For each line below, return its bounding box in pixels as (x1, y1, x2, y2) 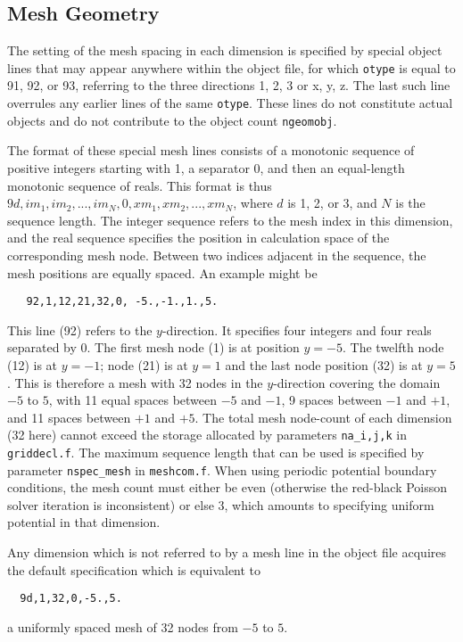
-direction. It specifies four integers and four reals (161, 320, 432, 339)
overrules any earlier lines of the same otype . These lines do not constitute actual (7, 94, 453, 112)
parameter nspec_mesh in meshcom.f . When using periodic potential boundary (7, 460, 437, 479)
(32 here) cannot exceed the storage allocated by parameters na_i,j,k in (7, 425, 407, 444)
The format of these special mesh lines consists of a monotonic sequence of (7, 141, 415, 160)
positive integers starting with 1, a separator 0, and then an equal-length (7, 158, 405, 177)
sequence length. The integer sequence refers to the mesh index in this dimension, (7, 210, 453, 229)
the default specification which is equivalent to (7, 560, 261, 579)
